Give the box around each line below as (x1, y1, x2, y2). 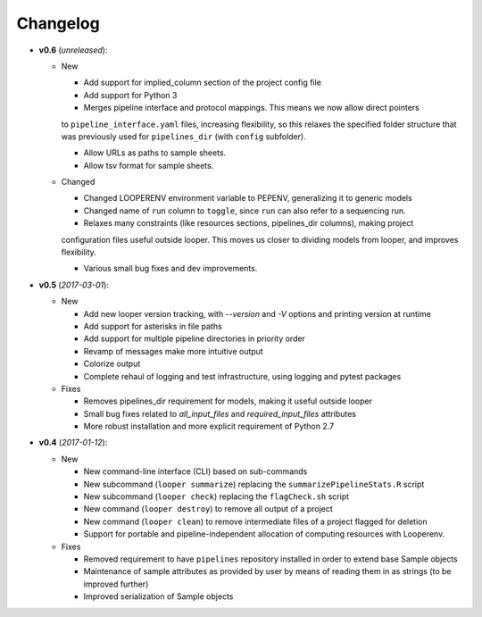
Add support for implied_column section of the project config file (83, 77, 321, 88)
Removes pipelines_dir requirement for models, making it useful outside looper (83, 396, 372, 406)
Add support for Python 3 (83, 89, 178, 100)
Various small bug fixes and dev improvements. (83, 263, 258, 274)
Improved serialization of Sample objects (83, 591, 234, 602)
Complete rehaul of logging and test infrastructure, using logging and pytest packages (83, 371, 402, 381)
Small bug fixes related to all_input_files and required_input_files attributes (83, 408, 357, 419)
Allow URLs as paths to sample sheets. (83, 147, 227, 158)
